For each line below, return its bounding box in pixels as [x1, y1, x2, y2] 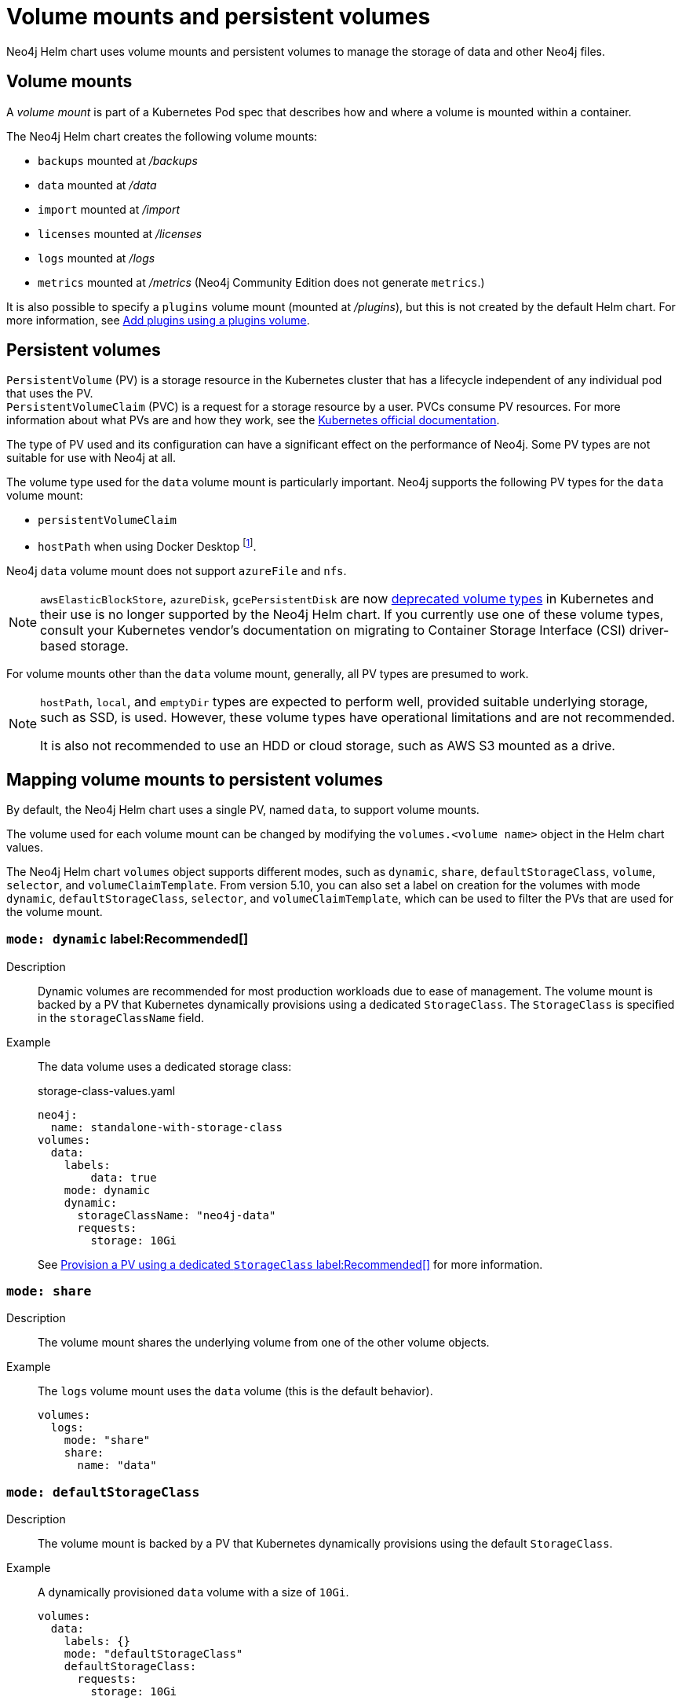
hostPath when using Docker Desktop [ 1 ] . [38, 537, 257, 554]
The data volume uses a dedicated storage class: [38, 1059, 292, 1073]
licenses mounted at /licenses [38, 226, 202, 240]
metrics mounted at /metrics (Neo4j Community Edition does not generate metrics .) [38, 275, 485, 289]
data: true [90, 1171, 157, 1184]
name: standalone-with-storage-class [50, 1120, 283, 1134]
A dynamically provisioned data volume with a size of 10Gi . [38, 1585, 349, 1600]
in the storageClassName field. [38, 1010, 205, 1024]
